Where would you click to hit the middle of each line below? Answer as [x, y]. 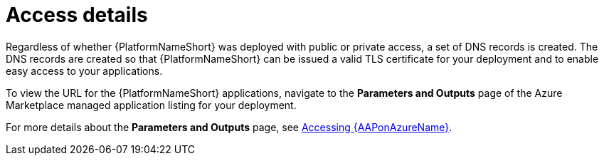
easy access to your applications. [84, 71]
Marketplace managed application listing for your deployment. [151, 105]
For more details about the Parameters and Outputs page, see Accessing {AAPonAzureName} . [229, 127]
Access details [77, 15]
